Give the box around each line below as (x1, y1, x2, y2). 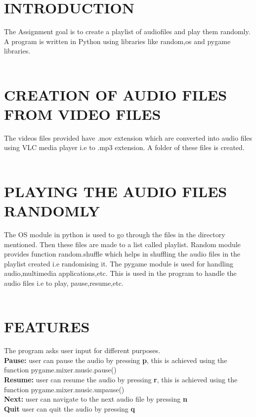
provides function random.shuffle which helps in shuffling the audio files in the (4, 249, 241, 259)
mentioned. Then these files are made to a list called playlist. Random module (4, 239, 241, 249)
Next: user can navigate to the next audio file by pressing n (4, 394, 187, 404)
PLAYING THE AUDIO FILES (4, 181, 227, 201)
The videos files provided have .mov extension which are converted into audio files (4, 132, 253, 143)
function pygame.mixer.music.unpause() (4, 384, 125, 394)
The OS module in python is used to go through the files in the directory (4, 229, 225, 239)
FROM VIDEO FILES (4, 104, 161, 124)
